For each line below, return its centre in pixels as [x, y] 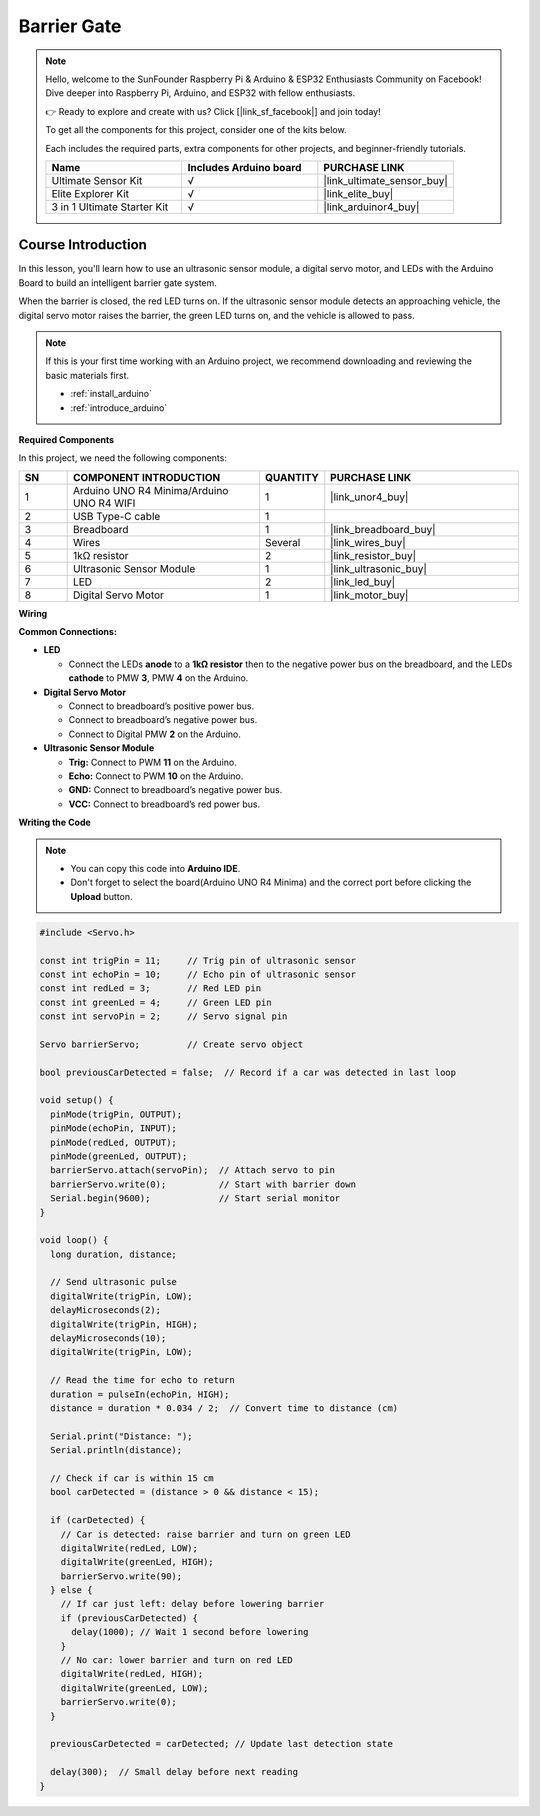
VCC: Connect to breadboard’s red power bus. [164, 804]
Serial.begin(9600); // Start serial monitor [195, 1198]
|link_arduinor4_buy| [371, 207]
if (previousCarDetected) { [129, 1618]
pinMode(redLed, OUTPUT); [113, 1142]
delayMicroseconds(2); [106, 1310]
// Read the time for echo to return [142, 1380]
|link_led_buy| [362, 582]
